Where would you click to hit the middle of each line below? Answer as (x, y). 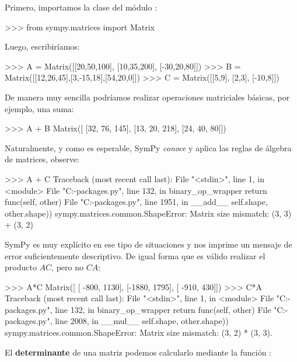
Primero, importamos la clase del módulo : (81, 7)
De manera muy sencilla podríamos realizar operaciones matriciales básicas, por (147, 97)
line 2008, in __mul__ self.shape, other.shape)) (142, 321)
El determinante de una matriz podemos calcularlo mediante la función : (138, 352)
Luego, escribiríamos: (42, 46)
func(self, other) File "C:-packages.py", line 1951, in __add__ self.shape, (136, 202)
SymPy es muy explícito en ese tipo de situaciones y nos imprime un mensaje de (148, 244)
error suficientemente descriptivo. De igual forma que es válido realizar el (135, 255)
